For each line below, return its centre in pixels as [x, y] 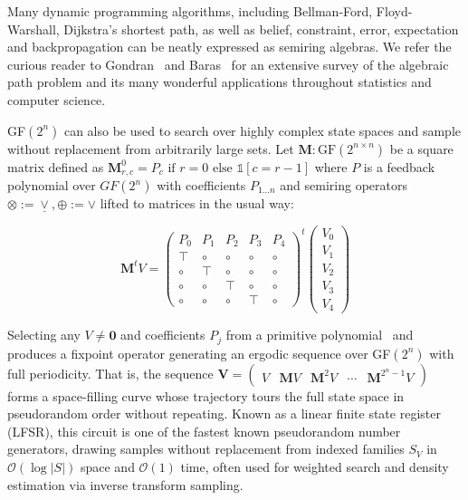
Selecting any [44, 335]
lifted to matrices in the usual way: [197, 203]
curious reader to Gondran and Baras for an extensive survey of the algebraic [228, 64]
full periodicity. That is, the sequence [110, 373]
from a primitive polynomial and [320, 335]
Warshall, [33, 29]
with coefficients [201, 185]
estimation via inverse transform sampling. [125, 484]
